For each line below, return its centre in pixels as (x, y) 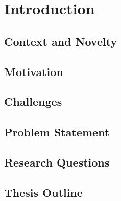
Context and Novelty (61, 41)
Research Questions (57, 162)
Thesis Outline (43, 192)
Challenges (33, 102)
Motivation (34, 71)
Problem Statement (57, 132)
